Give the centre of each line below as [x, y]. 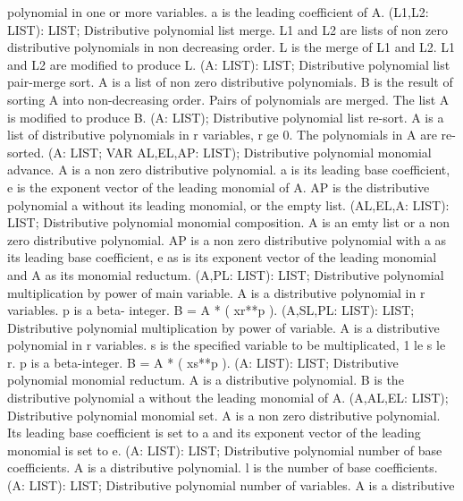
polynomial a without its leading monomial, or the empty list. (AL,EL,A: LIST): [228, 204]
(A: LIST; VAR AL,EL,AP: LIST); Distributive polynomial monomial [240, 152]
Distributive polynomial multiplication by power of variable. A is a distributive [223, 327]
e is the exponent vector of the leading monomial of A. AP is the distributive [219, 187]
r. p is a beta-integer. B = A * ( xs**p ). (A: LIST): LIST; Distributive [203, 362]
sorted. [26, 152]
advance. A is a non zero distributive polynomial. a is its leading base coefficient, [229, 170]
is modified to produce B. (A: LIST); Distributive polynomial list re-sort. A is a [226, 117]
